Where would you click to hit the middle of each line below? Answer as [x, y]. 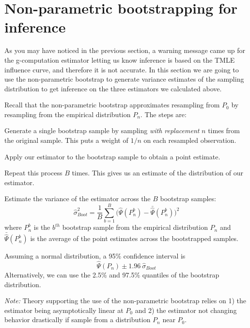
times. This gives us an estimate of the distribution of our [158, 173]
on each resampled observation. [190, 140]
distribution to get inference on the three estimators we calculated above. [113, 88]
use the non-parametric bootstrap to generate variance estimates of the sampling [124, 79]
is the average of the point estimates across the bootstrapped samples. [134, 238]
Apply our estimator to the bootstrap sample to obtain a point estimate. [112, 156]
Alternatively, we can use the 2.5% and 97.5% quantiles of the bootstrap [112, 275]
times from [224, 130]
